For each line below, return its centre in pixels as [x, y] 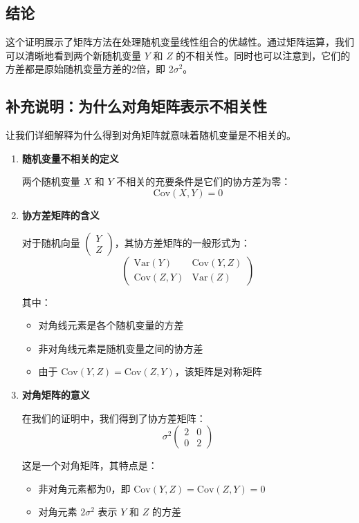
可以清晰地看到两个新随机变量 [73, 55]
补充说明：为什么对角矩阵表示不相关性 [136, 106]
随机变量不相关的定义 [70, 158]
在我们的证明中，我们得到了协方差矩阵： [114, 418]
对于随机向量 [51, 242]
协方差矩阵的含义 [61, 215]
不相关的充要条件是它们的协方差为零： [204, 181]
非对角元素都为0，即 [84, 488]
